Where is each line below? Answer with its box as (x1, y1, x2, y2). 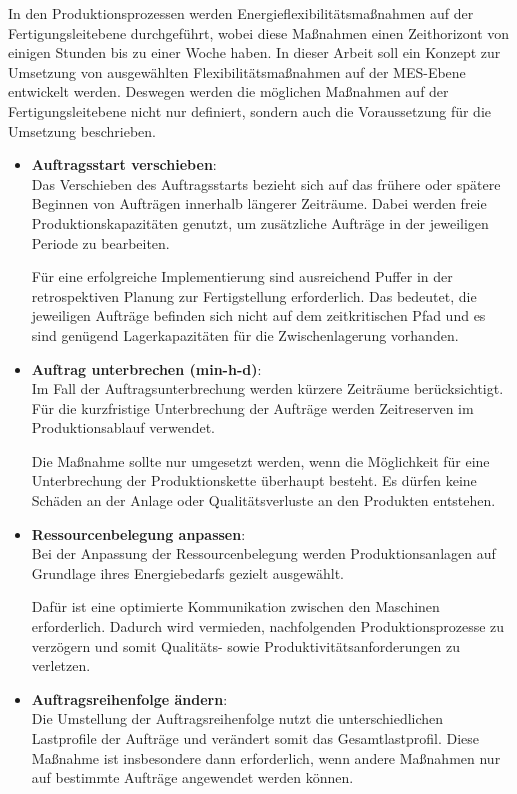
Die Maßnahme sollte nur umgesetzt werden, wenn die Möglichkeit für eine (31, 450, 490, 471)
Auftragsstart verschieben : (31, 154, 217, 175)
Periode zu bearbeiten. (31, 232, 170, 253)
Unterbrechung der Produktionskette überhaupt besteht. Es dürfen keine (31, 470, 477, 491)
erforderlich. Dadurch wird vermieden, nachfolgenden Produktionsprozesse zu (31, 616, 505, 637)
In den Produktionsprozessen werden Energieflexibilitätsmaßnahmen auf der (8, 3, 474, 23)
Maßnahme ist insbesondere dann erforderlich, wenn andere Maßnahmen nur (31, 747, 501, 768)
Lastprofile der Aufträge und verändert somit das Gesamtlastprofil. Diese (31, 728, 480, 748)
